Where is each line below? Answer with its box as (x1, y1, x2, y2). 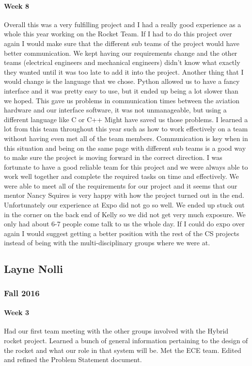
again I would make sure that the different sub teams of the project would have (4, 38, 240, 48)
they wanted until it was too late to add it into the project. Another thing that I (4, 66, 244, 77)
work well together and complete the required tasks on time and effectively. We (4, 171, 239, 181)
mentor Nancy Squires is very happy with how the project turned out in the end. (4, 190, 244, 200)
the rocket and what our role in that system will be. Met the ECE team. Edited (4, 345, 241, 355)
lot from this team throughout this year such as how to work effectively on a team (4, 124, 248, 134)
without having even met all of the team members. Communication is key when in (4, 133, 248, 143)
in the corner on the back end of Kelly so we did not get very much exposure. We (4, 209, 246, 219)
